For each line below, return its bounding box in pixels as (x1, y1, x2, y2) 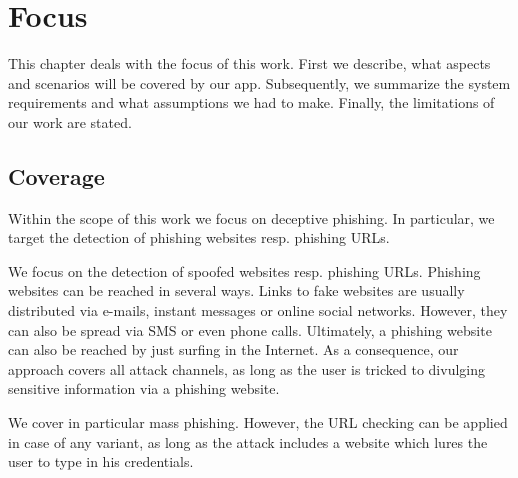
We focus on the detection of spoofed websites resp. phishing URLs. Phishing (8, 260, 481, 281)
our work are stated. (8, 111, 132, 132)
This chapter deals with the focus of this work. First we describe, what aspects (8, 53, 491, 74)
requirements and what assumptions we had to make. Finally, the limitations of (8, 92, 495, 113)
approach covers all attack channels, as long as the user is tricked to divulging (8, 358, 485, 379)
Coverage (8, 160, 105, 191)
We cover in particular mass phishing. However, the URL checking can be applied (8, 412, 508, 433)
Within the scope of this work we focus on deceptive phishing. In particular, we (8, 207, 495, 228)
